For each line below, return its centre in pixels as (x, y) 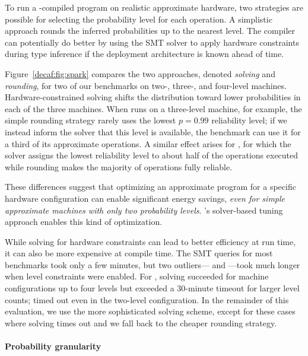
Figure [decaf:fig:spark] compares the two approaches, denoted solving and (140, 73)
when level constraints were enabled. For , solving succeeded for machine (137, 276)
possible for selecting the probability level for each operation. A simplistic (139, 19)
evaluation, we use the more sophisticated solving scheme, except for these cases (150, 311)
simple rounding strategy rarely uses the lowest (91, 120)
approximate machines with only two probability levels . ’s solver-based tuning (144, 210)
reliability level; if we (249, 120)
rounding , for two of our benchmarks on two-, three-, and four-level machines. (146, 85)
